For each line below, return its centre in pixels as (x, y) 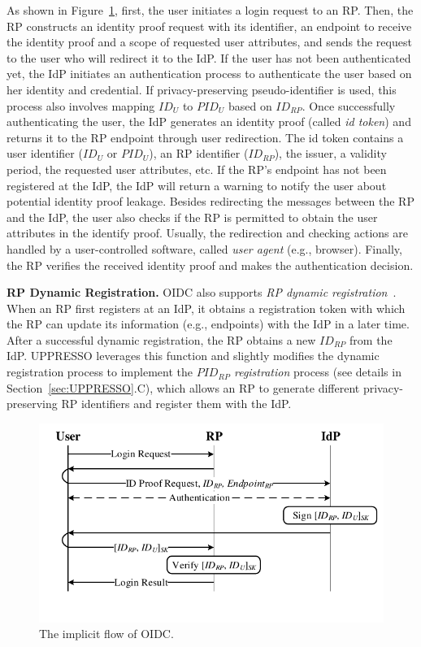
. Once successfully (349, 105)
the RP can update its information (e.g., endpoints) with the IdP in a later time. (208, 324)
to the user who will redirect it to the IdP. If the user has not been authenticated (209, 57)
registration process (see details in (317, 372)
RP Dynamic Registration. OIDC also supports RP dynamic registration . (202, 292)
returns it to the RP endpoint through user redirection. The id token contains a (205, 137)
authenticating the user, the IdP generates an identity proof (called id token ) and (209, 122)
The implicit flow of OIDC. (106, 634)
